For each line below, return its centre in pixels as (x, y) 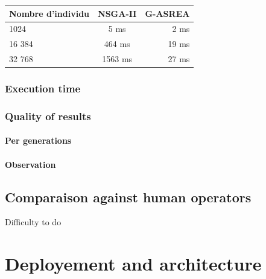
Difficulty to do (33, 222)
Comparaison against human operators (128, 197)
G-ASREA (167, 13)
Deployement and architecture (133, 264)
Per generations (38, 140)
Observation (30, 164)
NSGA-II (117, 13)
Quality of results (48, 116)
